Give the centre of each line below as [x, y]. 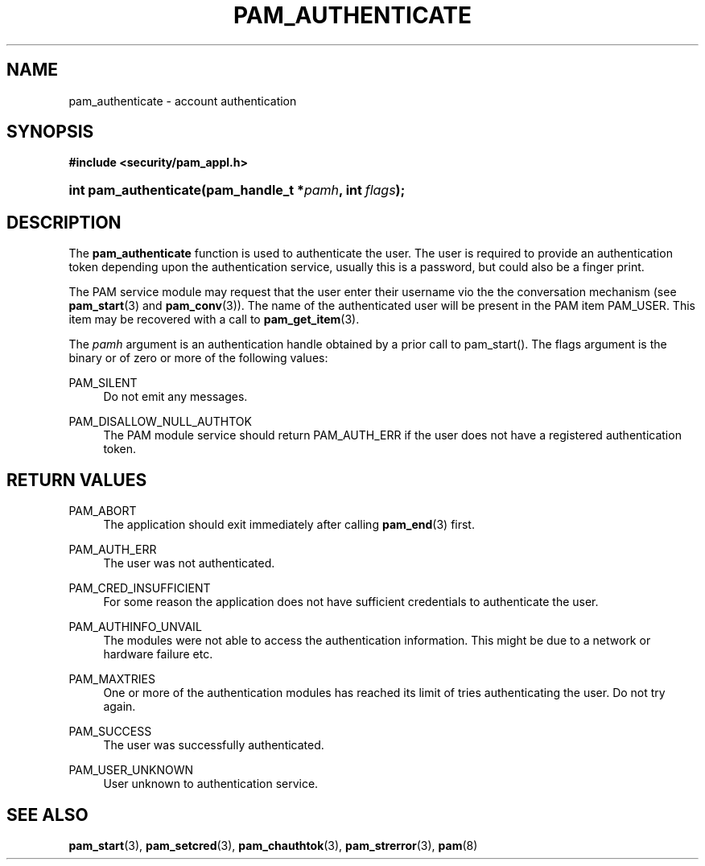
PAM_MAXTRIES [112, 679]
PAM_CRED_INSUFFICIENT [140, 588]
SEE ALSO [47, 814]
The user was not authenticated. [189, 563]
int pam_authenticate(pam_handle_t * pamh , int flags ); [237, 190]
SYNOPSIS [50, 132]
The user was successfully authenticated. [214, 745]
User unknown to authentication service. [211, 784]
